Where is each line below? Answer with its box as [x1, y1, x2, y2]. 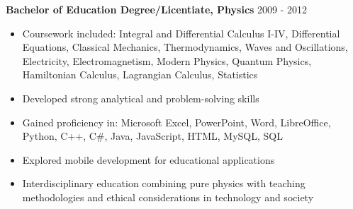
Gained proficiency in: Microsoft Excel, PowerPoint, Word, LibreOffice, [22, 114, 331, 129]
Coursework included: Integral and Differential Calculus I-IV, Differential [22, 25, 340, 40]
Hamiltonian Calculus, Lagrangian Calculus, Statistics [22, 67, 258, 82]
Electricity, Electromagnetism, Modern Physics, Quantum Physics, [22, 53, 312, 68]
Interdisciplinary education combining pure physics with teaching [22, 176, 306, 191]
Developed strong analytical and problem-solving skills [22, 90, 259, 105]
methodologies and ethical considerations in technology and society [22, 189, 314, 204]
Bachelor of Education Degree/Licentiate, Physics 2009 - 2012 [6, 2, 308, 16]
